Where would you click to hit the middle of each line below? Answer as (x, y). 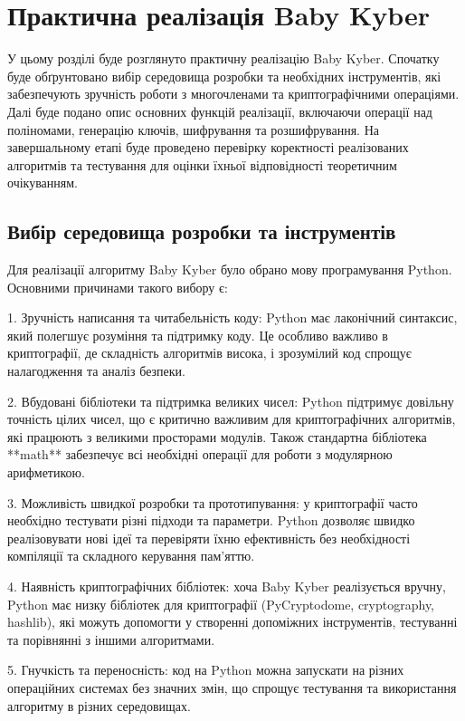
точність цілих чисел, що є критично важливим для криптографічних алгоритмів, (232, 419)
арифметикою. (46, 472)
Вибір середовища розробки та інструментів (202, 231)
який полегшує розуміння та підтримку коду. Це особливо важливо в (198, 335)
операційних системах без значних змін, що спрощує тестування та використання (232, 687)
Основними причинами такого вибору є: (118, 287)
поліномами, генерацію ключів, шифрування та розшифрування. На (193, 129)
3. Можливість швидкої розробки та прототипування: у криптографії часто (213, 502)
